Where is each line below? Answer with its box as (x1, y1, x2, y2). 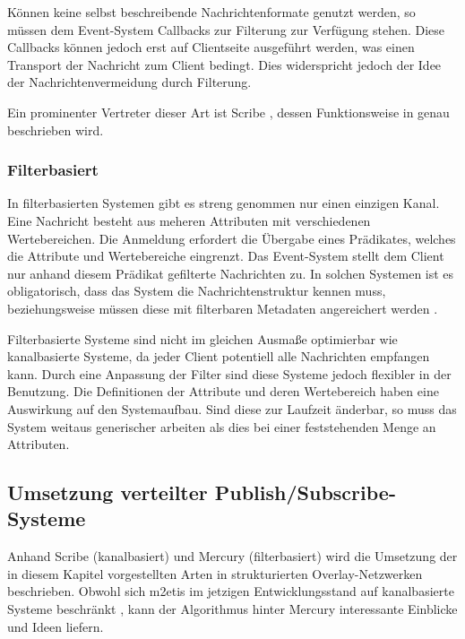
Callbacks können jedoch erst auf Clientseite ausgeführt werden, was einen (7, 38, 415, 56)
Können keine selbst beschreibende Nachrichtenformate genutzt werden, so (7, 3, 416, 21)
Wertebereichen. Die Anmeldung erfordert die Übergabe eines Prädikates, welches (7, 229, 456, 247)
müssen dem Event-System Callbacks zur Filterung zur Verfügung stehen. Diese (7, 20, 445, 39)
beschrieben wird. (7, 120, 104, 139)
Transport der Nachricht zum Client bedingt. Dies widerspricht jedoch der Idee (7, 55, 442, 73)
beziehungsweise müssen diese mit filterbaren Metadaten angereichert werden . (7, 298, 438, 317)
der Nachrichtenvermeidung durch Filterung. (7, 73, 252, 91)
